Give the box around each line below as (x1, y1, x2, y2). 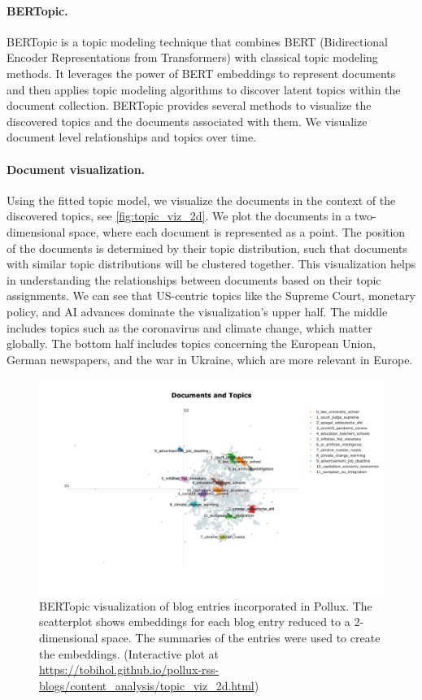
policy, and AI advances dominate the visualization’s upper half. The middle (7, 302, 388, 320)
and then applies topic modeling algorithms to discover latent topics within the (7, 80, 401, 98)
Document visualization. (7, 160, 146, 177)
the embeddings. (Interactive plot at (39, 645, 220, 662)
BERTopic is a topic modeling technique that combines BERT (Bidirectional (7, 33, 389, 50)
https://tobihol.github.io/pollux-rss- (39, 661, 220, 678)
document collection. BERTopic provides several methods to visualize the (7, 97, 372, 114)
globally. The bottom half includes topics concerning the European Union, (7, 335, 376, 352)
